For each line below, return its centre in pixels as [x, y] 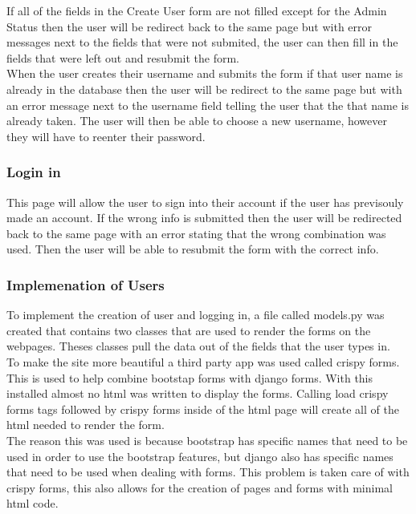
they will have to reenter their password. [106, 136]
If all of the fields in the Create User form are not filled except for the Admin [197, 10]
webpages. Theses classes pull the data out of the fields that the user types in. [198, 346]
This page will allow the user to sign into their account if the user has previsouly [205, 202]
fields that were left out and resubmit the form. [123, 57]
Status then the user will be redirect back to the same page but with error [190, 26]
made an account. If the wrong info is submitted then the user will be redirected [204, 218]
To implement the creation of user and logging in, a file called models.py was [196, 315]
